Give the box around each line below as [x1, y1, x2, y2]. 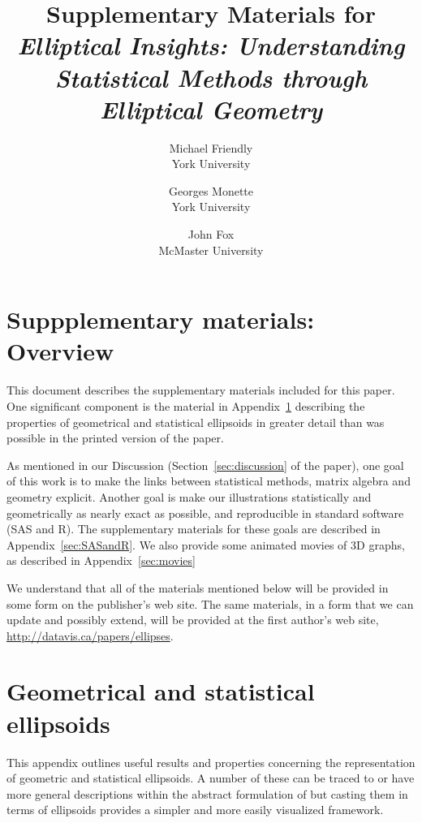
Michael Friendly [169, 139, 253, 156]
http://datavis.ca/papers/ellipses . [6, 627, 174, 644]
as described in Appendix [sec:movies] [6, 552, 196, 569]
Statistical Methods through [54, 60, 368, 94]
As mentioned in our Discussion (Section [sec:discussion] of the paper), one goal [6, 456, 404, 473]
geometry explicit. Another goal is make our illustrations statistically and [6, 488, 372, 505]
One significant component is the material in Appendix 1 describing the [6, 397, 365, 414]
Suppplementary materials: [6, 303, 315, 336]
